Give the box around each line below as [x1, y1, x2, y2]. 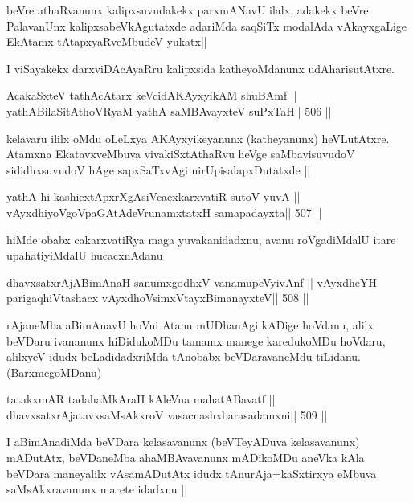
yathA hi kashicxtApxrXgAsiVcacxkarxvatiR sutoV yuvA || [6, 188, 301, 205]
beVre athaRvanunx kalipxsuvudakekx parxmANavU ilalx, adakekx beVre [6, 2, 369, 18]
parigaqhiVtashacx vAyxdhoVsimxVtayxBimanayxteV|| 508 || [6, 289, 309, 306]
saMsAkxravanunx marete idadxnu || [6, 481, 188, 497]
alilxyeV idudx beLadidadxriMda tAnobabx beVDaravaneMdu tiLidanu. [6, 348, 362, 365]
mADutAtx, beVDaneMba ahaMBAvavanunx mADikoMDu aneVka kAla [6, 449, 365, 466]
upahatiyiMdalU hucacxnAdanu [6, 247, 163, 264]
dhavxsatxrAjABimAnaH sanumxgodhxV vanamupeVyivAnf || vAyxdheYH [6, 273, 377, 290]
